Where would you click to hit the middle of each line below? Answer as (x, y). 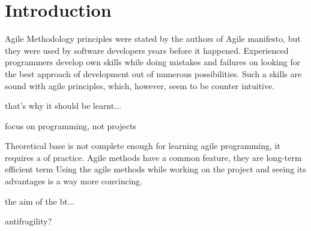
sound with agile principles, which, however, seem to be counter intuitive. (140, 85)
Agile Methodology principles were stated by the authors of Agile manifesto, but (153, 39)
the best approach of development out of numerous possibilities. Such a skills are (153, 73)
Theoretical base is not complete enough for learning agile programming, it (143, 146)
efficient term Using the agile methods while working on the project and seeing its (155, 169)
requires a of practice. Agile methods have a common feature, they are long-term (153, 157)
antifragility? (29, 221)
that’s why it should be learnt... (63, 106)
